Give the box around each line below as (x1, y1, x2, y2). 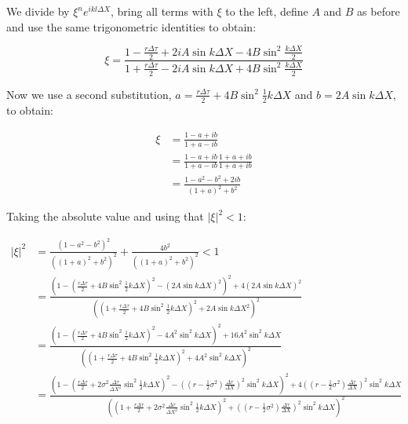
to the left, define (225, 3, 308, 19)
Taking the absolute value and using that (6, 208, 204, 225)
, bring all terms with (111, 3, 213, 19)
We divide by (6, 3, 70, 19)
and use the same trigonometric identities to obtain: (6, 18, 257, 35)
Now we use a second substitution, (6, 86, 172, 102)
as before (357, 3, 400, 19)
